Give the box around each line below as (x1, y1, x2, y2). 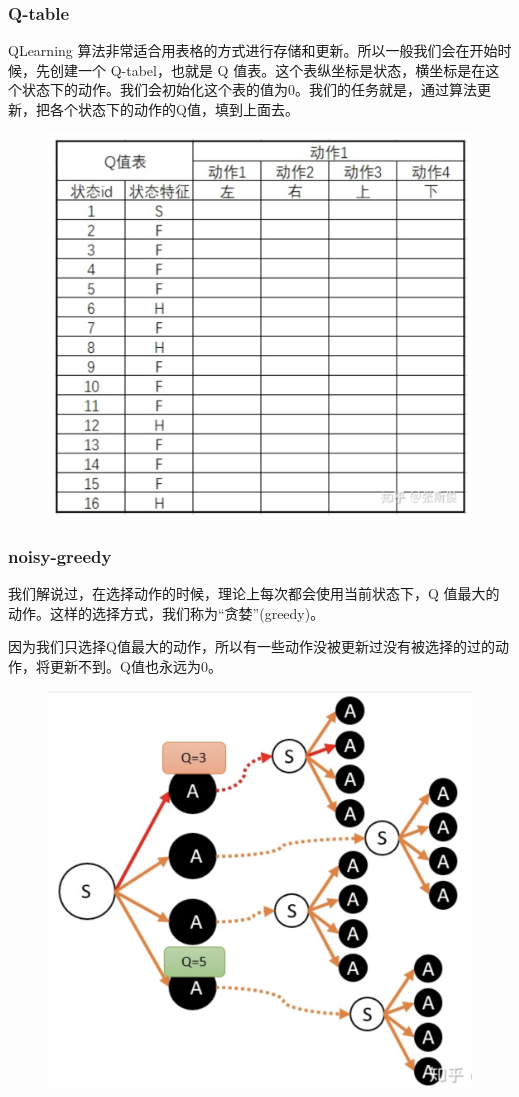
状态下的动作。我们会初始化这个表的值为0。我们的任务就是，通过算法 (21, 79, 477, 100)
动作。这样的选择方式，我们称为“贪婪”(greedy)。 (8, 602, 325, 623)
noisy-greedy (8, 543, 112, 568)
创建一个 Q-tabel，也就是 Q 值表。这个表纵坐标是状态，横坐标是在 (49, 59, 486, 80)
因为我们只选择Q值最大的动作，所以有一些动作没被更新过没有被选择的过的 (8, 636, 495, 657)
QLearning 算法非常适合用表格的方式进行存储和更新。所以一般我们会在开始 (8, 40, 498, 61)
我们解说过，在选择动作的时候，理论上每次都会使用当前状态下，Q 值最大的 (8, 583, 500, 604)
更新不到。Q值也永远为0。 (49, 656, 222, 677)
